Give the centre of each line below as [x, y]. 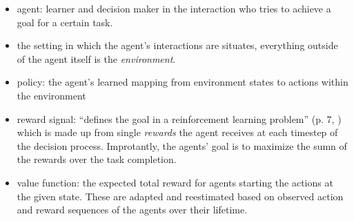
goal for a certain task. [65, 22]
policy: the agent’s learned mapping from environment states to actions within [183, 82]
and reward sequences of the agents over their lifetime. [132, 210]
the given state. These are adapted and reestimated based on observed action [180, 196]
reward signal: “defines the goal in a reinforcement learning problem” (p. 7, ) [179, 118]
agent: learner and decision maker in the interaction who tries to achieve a [174, 8]
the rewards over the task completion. [97, 159]
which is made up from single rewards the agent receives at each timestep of [177, 132]
